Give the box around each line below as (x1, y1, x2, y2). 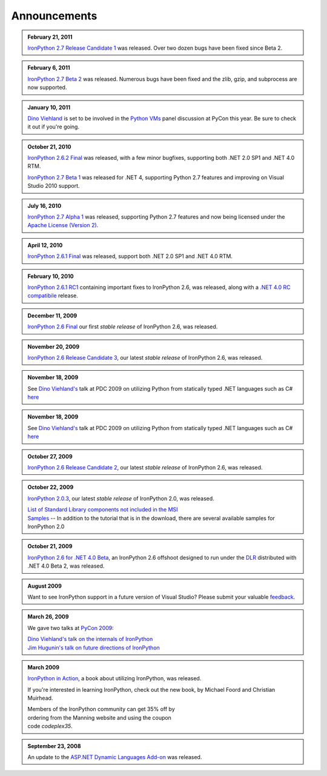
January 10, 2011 (27, 104, 71, 111)
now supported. (27, 84, 67, 91)
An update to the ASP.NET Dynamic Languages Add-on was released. (27, 754, 202, 761)
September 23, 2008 (27, 742, 81, 749)
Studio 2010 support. (27, 182, 80, 190)
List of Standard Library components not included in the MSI (27, 506, 178, 513)
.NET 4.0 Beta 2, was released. (27, 562, 105, 569)
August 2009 (27, 582, 62, 589)
